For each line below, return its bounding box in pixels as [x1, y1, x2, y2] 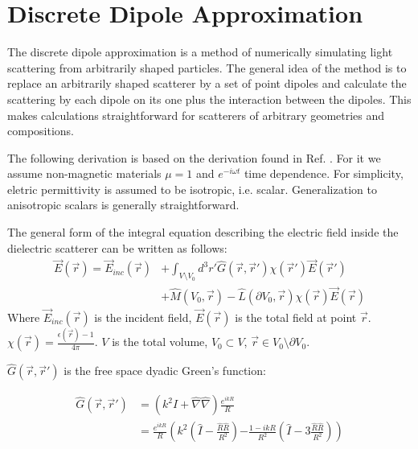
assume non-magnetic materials [7, 165, 162, 182]
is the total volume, [112, 333, 208, 350]
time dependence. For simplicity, [244, 165, 404, 182]
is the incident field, [94, 308, 192, 325]
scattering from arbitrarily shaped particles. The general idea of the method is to [7, 59, 407, 76]
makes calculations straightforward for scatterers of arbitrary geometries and [7, 106, 385, 123]
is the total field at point [235, 308, 357, 325]
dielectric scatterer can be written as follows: [7, 239, 227, 256]
